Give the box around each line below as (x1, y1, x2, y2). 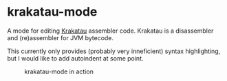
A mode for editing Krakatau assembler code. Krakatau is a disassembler (7, 27, 214, 35)
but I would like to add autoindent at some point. (7, 54, 144, 62)
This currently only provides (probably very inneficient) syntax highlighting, (7, 47, 221, 55)
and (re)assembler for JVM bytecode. (7, 33, 114, 42)
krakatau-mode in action (24, 67, 94, 76)
